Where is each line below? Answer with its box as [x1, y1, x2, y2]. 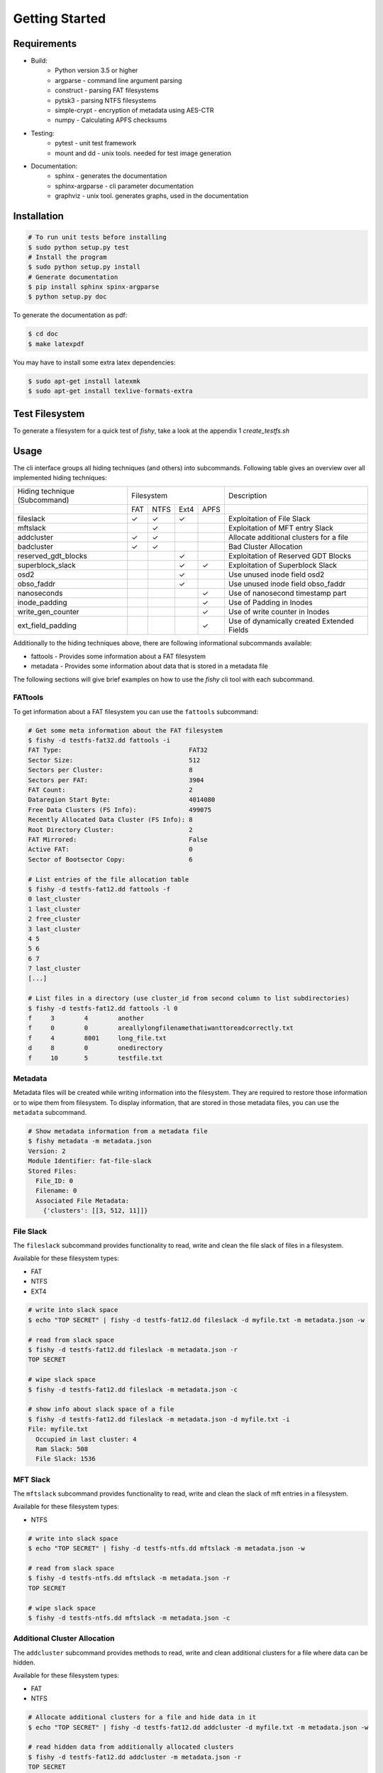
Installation [13, 210, 64, 222]
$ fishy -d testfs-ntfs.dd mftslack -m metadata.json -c [28, 1613, 231, 1622]
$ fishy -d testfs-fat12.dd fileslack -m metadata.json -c [28, 1385, 238, 1394]
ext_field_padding [17, 621, 77, 630]
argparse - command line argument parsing [55, 76, 182, 84]
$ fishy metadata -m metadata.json [28, 1137, 152, 1145]
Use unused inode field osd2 [228, 569, 325, 579]
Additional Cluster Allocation [13, 1633, 115, 1643]
